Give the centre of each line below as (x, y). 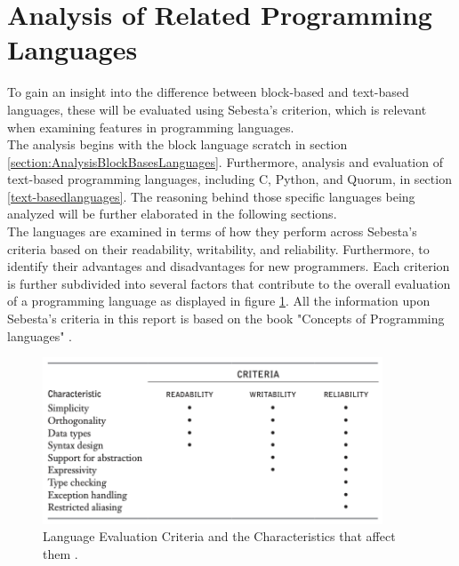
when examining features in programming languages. (151, 127)
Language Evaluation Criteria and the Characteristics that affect (219, 536)
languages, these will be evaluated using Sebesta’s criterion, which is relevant (217, 109)
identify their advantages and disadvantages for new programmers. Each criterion (229, 266)
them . (60, 553)
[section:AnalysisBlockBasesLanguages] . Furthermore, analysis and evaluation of (225, 161)
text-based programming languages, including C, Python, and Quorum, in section (229, 179)
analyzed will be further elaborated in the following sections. (172, 214)
